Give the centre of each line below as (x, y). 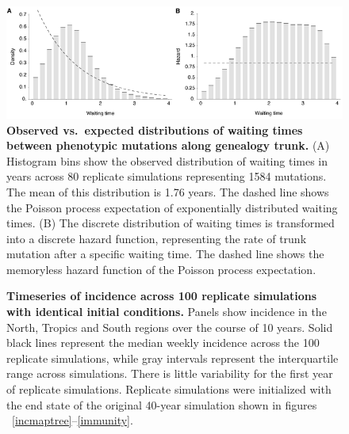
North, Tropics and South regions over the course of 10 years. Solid (170, 327)
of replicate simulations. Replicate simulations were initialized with (169, 389)
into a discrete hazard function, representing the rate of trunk (157, 238)
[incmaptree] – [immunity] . (73, 420)
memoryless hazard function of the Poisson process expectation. (161, 269)
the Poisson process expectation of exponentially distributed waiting (172, 207)
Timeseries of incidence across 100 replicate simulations (162, 296)
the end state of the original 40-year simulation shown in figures (162, 404)
